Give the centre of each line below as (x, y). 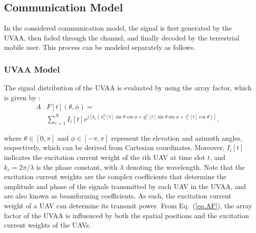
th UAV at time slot (175, 157)
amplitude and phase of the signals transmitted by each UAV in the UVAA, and (125, 186)
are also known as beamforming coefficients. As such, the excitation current (118, 196)
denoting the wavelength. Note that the (186, 167)
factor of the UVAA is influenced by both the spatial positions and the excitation (127, 215)
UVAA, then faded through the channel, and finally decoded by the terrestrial (122, 37)
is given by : (22, 97)
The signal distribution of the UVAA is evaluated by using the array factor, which (128, 88)
